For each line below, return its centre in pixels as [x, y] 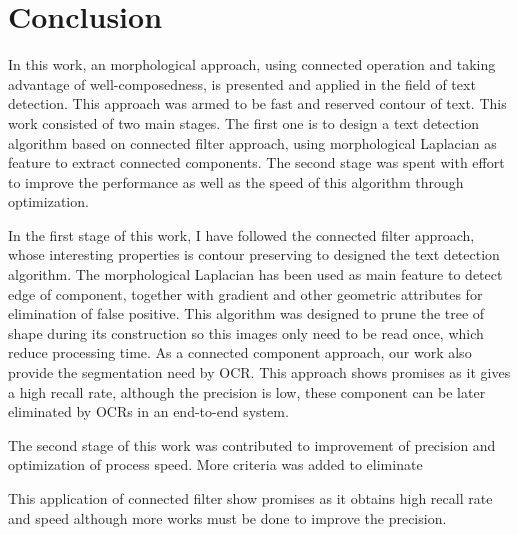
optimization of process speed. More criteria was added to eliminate [215, 464]
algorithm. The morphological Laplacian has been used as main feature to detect [255, 274]
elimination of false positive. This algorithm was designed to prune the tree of [246, 313]
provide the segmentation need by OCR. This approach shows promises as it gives [259, 372]
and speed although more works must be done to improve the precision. [227, 517]
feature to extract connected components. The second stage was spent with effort [256, 162]
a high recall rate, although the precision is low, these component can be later [247, 391]
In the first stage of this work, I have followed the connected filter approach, [241, 234]
